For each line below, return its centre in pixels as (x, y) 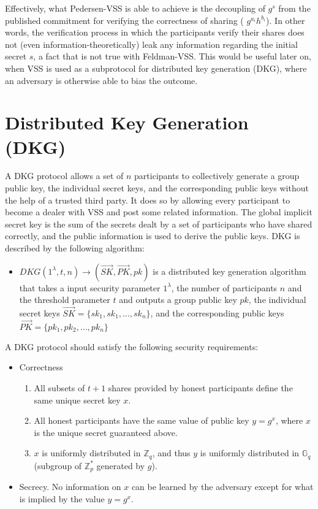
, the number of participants (224, 287)
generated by (121, 465)
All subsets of (59, 388)
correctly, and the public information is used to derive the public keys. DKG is (153, 236)
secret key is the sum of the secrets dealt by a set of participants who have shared (159, 224)
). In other (286, 20)
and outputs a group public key (178, 300)
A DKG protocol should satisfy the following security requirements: (132, 346)
